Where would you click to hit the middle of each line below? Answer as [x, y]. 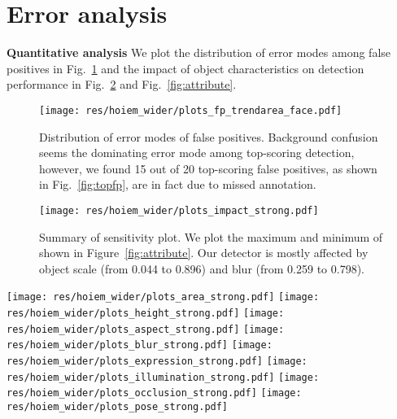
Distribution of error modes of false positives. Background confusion [209, 136]
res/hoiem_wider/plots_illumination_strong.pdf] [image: [163, 377]
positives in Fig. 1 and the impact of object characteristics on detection [185, 68]
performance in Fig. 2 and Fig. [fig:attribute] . [122, 84]
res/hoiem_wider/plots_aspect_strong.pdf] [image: [146, 329]
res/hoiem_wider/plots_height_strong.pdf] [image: [146, 314]
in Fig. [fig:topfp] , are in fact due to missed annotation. [178, 184]
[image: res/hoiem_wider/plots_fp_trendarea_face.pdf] [191, 110]
